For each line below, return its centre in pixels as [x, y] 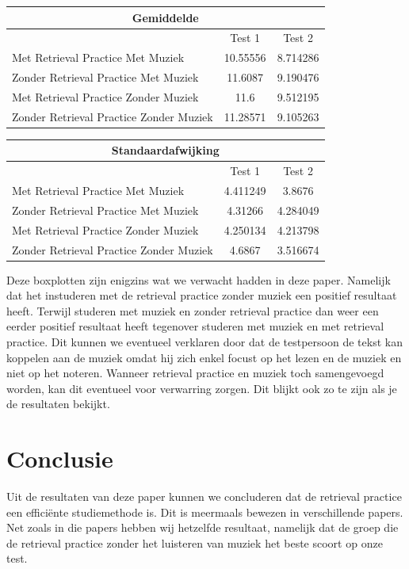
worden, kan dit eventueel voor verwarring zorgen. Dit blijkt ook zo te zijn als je [202, 388]
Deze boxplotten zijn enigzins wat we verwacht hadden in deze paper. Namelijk [199, 279]
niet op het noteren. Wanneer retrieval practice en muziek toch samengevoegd [195, 373]
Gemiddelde [165, 17]
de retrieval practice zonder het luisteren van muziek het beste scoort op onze [195, 542]
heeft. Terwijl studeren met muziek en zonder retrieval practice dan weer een [193, 310]
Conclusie [60, 458]
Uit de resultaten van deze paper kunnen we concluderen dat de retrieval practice [204, 496]
